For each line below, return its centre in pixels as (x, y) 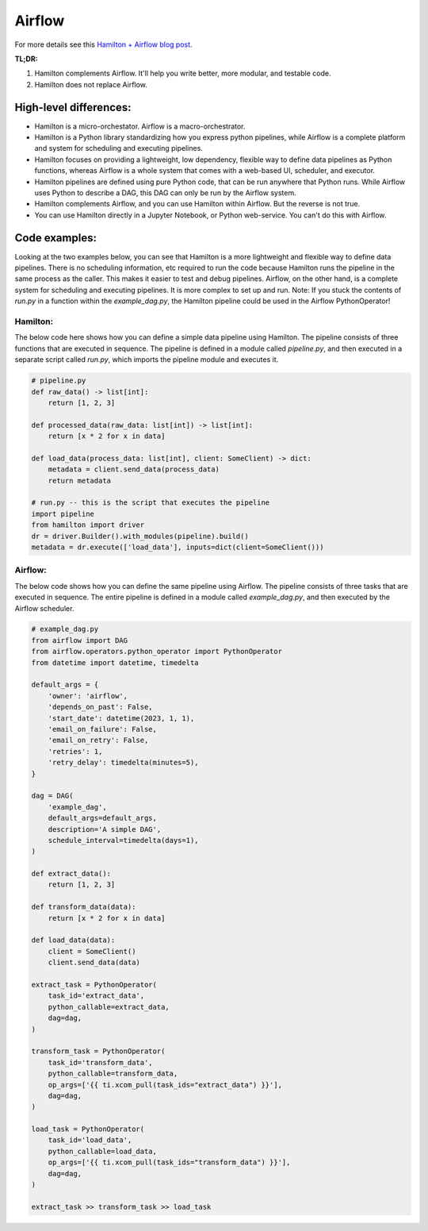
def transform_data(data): (84, 907)
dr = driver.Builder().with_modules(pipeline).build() (140, 536)
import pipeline (63, 514)
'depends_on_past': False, (101, 707)
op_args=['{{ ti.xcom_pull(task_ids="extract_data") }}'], (165, 1085)
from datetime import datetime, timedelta (115, 662)
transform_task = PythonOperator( (98, 1051)
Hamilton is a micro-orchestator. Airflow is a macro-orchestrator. (140, 126)
